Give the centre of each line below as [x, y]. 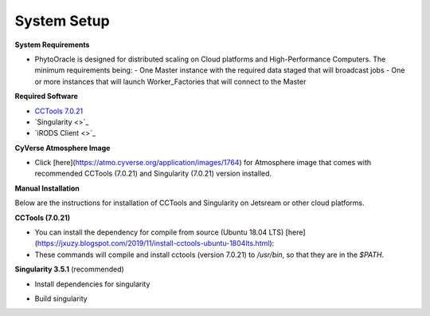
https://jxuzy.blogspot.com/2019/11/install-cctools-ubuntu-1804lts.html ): [156, 243]
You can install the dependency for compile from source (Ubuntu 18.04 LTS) [159, 232]
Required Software [47, 97]
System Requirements [52, 45]
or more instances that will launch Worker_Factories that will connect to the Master [170, 81]
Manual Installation [47, 188]
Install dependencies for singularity [92, 284]
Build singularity [61, 298]
